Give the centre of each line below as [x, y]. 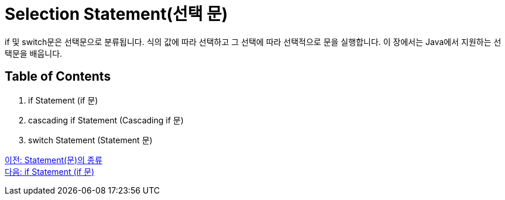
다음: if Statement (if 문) [50, 171]
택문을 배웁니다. [34, 53]
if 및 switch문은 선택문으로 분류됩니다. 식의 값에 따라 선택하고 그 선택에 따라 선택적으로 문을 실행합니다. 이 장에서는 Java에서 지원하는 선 [253, 42]
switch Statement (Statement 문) [90, 140]
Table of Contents [58, 77]
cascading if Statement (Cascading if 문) [106, 120]
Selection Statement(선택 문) [116, 14]
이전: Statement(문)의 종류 [54, 160]
